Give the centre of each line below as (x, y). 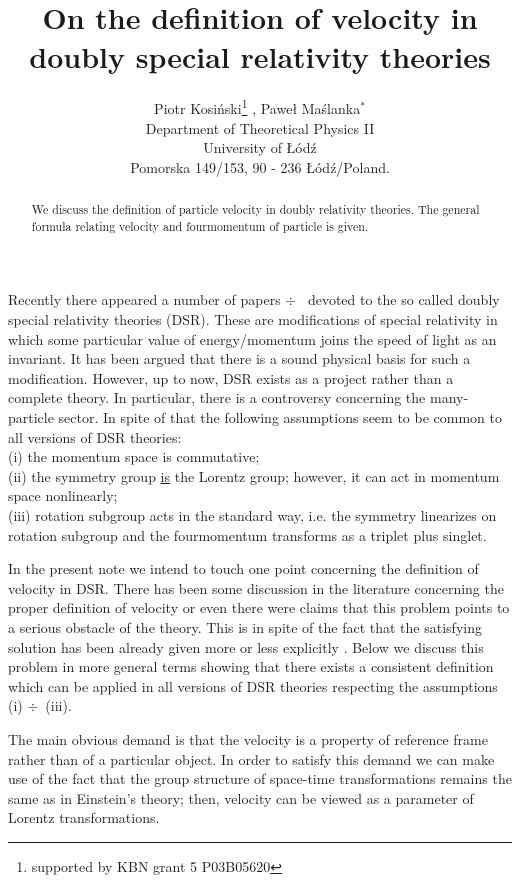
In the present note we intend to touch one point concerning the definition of (243, 568)
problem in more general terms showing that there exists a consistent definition (251, 666)
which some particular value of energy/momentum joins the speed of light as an (252, 338)
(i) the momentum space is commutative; (134, 456)
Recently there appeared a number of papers (144, 299)
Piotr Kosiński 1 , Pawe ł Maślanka (257, 106)
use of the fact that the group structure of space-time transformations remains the (260, 778)
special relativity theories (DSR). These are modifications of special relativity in (253, 319)
